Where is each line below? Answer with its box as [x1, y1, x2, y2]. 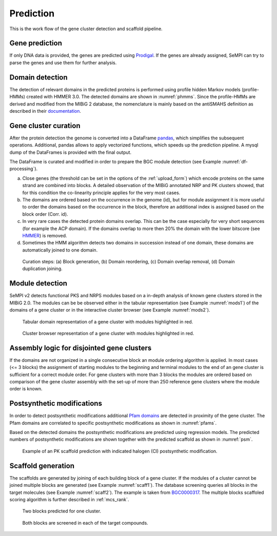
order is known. [9, 386, 43, 392]
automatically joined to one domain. [22, 246, 98, 253]
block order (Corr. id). [22, 211, 69, 217]
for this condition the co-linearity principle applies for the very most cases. [22, 190, 181, 196]
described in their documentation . [9, 108, 82, 114]
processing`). [9, 166, 38, 172]
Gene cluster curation [9, 121, 81, 130]
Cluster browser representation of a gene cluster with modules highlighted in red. [22, 330, 194, 336]
